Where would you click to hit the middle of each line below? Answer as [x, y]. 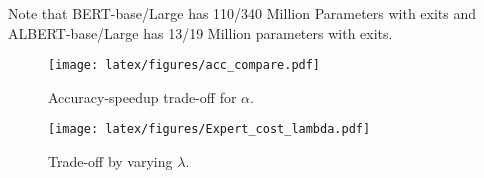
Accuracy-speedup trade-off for [142, 96]
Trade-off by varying [110, 161]
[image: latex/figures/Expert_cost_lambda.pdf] [209, 129]
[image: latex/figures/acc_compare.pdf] [184, 65]
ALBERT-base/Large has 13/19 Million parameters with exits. [200, 32]
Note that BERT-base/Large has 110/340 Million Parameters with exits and [242, 13]
